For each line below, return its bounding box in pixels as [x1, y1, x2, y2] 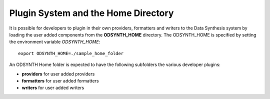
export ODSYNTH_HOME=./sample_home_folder [18, 50, 124, 56]
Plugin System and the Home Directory [9, 7, 174, 18]
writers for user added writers [21, 85, 84, 91]
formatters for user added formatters [21, 77, 99, 83]
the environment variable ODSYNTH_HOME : [9, 39, 100, 45]
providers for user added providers [21, 70, 95, 77]
